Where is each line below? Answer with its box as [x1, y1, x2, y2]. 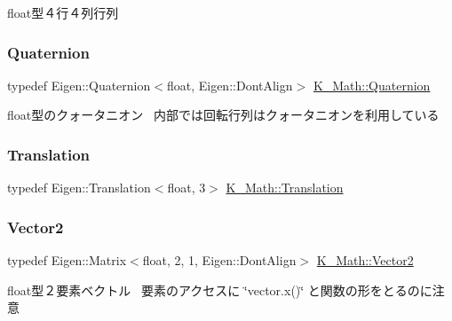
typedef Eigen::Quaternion [7, 75, 151, 94]
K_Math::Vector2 [316, 251, 414, 270]
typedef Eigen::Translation [7, 178, 151, 197]
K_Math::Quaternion [313, 75, 431, 94]
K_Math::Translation [226, 178, 344, 197]
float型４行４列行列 [7, 4, 119, 21]
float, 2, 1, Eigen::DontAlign [142, 251, 297, 270]
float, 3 [167, 178, 206, 197]
